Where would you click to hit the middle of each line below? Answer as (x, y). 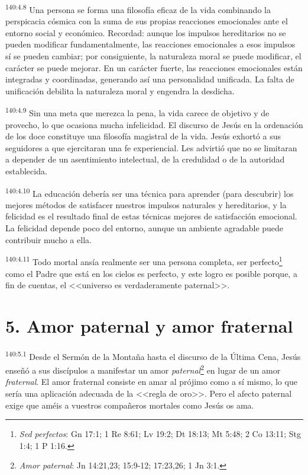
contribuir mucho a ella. (48, 239)
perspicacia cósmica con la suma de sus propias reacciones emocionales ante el (147, 21)
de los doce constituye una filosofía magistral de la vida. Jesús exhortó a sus (143, 136)
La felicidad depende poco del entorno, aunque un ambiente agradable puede (145, 228)
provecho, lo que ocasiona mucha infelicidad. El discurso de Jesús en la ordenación (154, 124)
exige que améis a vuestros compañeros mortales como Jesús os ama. (130, 405)
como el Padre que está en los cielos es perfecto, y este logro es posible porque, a (151, 273)
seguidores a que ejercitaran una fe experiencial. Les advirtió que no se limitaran (151, 147)
